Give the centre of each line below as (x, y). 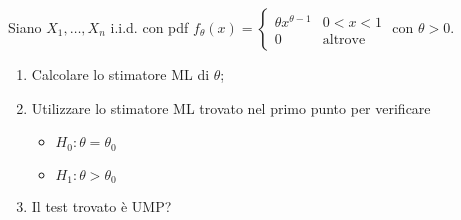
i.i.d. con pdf (149, 27)
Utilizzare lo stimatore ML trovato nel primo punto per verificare (231, 107)
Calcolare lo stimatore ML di (120, 74)
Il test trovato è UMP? (101, 206)
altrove (344, 40)
